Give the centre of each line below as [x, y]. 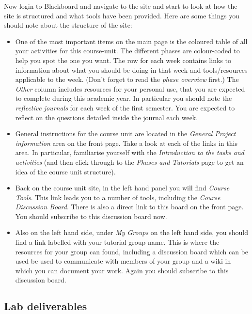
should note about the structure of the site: [68, 25]
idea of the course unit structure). [65, 171]
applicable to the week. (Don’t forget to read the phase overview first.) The [127, 79]
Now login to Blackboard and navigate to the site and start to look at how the [121, 6]
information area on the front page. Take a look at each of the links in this [126, 143]
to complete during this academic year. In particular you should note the [124, 98]
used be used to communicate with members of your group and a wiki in [123, 261]
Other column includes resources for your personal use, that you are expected [130, 88]
